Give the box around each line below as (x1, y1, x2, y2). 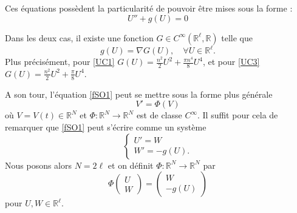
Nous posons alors (5, 158, 72, 171)
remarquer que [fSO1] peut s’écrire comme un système (5, 120, 207, 133)
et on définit (108, 158, 154, 171)
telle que (221, 31, 253, 44)
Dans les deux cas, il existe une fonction (5, 31, 154, 44)
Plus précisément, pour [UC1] (5, 55, 115, 68)
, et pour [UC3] (202, 55, 260, 68)
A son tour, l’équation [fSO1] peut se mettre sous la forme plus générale (5, 87, 273, 100)
